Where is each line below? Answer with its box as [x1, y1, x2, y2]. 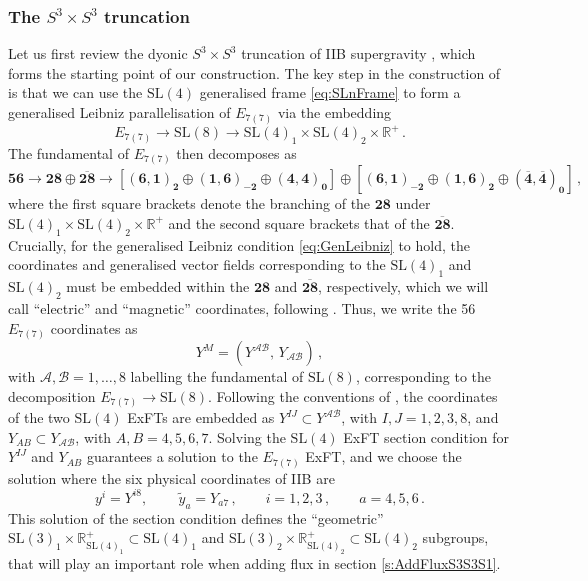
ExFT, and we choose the [305, 446, 462, 467]
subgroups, [422, 527, 489, 548]
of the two [8, 407, 70, 428]
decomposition [8, 385, 96, 406]
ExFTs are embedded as [127, 407, 275, 428]
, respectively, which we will [318, 276, 489, 297]
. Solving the [208, 426, 286, 447]
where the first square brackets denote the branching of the [8, 193, 371, 214]
